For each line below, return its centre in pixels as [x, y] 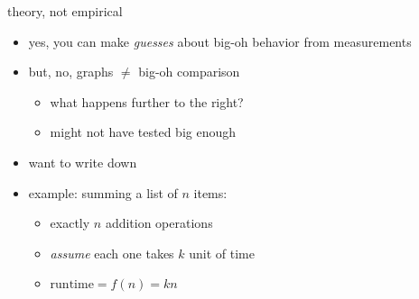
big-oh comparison [189, 72]
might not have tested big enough [143, 132]
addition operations [159, 223]
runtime [72, 285]
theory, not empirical [65, 11]
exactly [70, 223]
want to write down [83, 162]
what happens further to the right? [147, 101]
